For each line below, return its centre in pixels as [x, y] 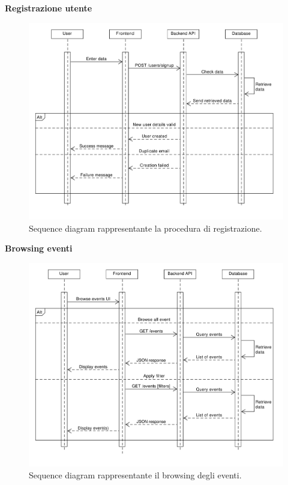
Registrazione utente [49, 8]
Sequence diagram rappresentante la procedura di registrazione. [145, 228]
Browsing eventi [39, 248]
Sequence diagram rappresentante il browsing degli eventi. [135, 474]
